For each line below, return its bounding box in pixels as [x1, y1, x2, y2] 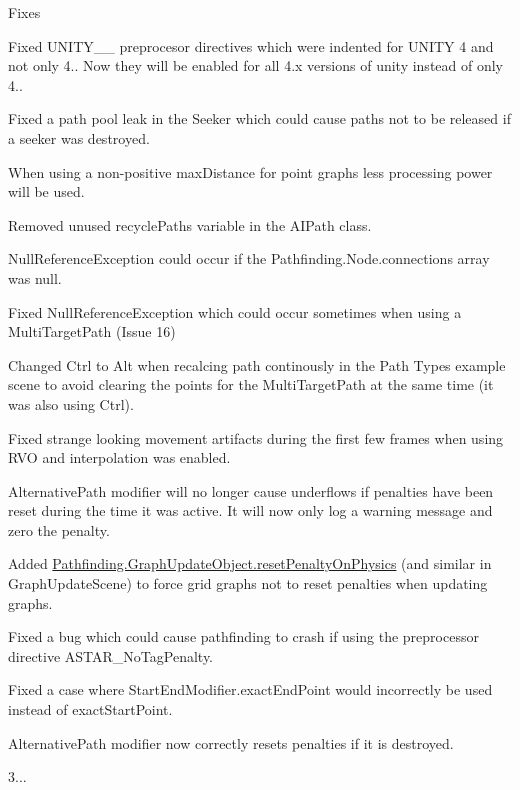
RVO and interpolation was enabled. [8, 447, 231, 468]
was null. [8, 267, 62, 288]
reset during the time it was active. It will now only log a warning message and [8, 500, 493, 521]
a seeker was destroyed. [8, 127, 150, 148]
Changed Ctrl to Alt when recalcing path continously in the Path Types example [8, 354, 506, 375]
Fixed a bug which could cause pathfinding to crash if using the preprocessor [8, 626, 479, 647]
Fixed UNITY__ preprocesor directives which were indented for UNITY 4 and [8, 35, 494, 56]
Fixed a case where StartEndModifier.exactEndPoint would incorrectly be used [8, 679, 493, 700]
